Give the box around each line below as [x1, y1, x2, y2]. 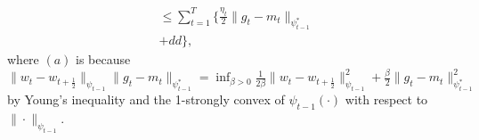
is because [76, 50, 131, 69]
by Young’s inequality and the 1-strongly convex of [7, 90, 285, 109]
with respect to [345, 90, 428, 109]
